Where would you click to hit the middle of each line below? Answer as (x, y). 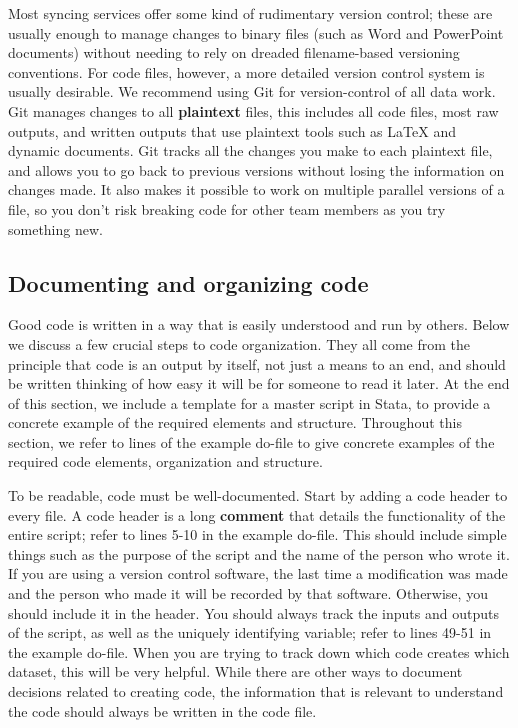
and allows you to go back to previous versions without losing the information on (256, 169)
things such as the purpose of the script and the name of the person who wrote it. (259, 553)
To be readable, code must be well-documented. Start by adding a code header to (258, 495)
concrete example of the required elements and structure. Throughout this (235, 422)
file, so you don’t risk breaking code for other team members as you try (227, 208)
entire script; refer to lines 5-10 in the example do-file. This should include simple (257, 534)
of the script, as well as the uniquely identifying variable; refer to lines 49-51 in (250, 632)
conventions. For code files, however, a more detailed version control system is (246, 71)
